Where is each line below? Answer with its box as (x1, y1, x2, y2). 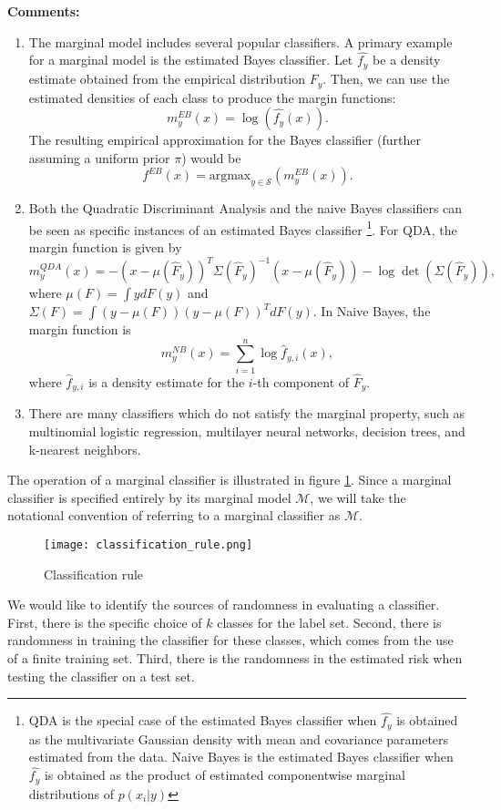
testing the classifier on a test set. (7, 666, 195, 685)
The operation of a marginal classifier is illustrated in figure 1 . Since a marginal (7, 470, 452, 489)
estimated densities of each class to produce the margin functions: (28, 87, 396, 107)
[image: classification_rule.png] (44, 538, 253, 551)
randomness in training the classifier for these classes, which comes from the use (7, 631, 454, 650)
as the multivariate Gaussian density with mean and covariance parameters (28, 729, 449, 748)
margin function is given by (28, 237, 182, 256)
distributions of (28, 784, 114, 803)
